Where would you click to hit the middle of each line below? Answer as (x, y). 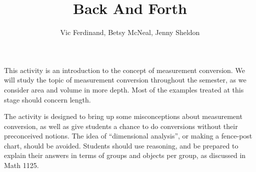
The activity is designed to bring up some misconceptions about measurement (123, 116)
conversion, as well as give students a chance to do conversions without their (121, 126)
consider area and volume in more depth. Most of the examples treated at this (124, 89)
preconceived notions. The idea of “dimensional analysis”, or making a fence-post (128, 136)
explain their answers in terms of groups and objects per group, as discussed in (125, 155)
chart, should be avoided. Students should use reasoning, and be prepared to (121, 145)
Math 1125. (21, 165)
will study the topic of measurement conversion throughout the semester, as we (125, 80)
